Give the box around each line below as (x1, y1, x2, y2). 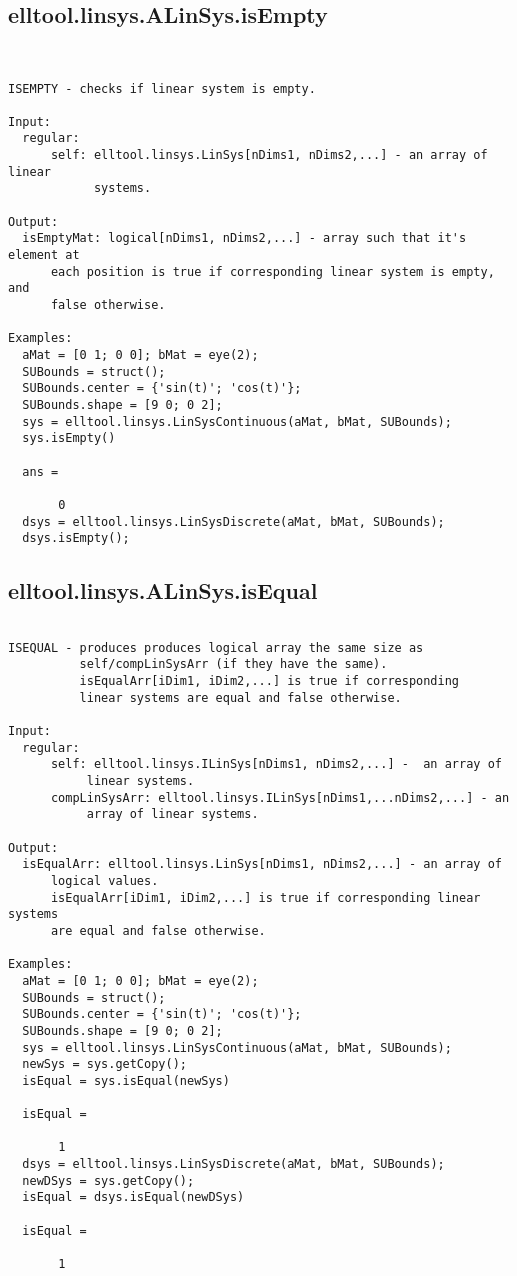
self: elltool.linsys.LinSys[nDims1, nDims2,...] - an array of (50, 148, 488, 163)
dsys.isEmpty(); (22, 531, 130, 546)
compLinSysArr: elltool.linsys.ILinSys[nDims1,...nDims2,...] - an (50, 790, 510, 805)
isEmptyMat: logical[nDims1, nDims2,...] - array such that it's (22, 231, 467, 246)
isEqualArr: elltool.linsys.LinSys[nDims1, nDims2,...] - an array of (22, 857, 502, 872)
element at (8, 248, 80, 263)
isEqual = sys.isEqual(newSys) (22, 1073, 230, 1088)
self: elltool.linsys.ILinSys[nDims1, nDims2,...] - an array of (50, 757, 502, 772)
